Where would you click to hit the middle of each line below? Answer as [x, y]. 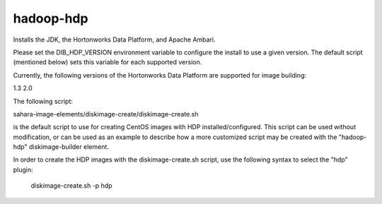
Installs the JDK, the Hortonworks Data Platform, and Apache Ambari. [114, 40]
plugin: [23, 169]
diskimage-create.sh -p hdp [71, 186]
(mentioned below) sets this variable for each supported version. [108, 62]
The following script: [43, 101]
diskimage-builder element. [69, 147]
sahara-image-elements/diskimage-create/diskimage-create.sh [106, 114]
